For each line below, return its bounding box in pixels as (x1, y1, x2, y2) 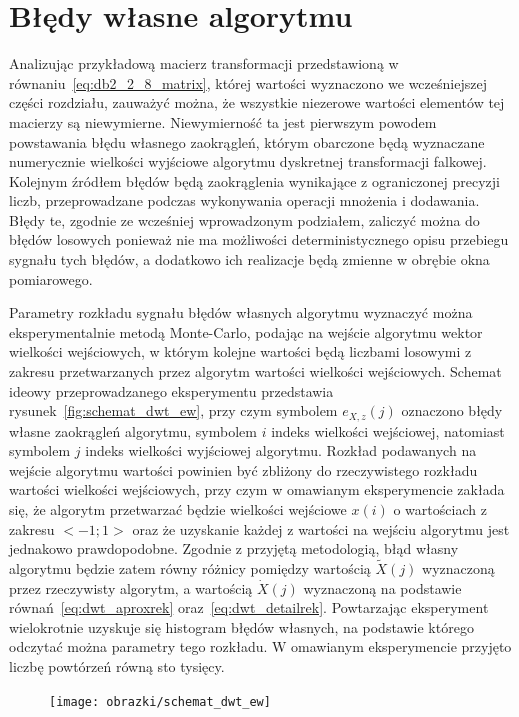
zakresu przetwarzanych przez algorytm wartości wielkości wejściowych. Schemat (9, 361, 502, 382)
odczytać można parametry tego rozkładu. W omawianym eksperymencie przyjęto (9, 636, 512, 657)
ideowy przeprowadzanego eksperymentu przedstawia (9, 380, 334, 401)
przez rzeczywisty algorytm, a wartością (9, 577, 253, 598)
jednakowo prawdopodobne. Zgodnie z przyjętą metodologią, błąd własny (9, 538, 459, 559)
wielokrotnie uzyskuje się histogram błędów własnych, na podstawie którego (9, 616, 474, 637)
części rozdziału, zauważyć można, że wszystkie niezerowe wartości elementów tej (9, 92, 505, 113)
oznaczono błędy (401, 400, 503, 421)
